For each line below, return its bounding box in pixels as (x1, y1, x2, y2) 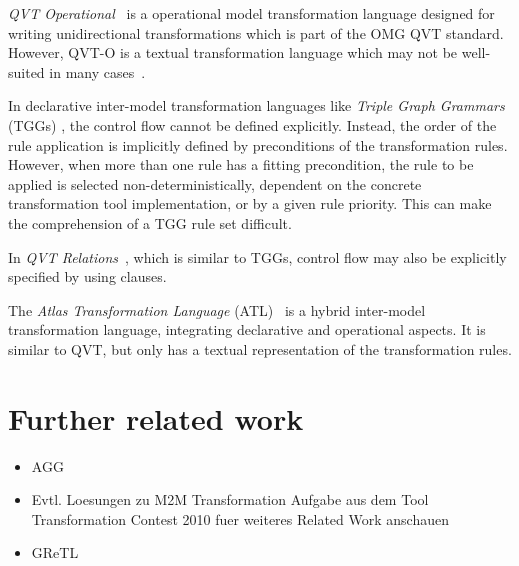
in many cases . (49, 61, 146, 82)
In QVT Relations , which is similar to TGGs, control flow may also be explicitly (8, 246, 507, 267)
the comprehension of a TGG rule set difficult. (8, 212, 292, 233)
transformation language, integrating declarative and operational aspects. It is (8, 319, 486, 340)
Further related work (8, 397, 304, 438)
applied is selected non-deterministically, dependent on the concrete (8, 173, 422, 194)
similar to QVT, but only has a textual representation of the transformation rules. (8, 338, 512, 359)
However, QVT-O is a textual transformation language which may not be (8, 42, 458, 63)
